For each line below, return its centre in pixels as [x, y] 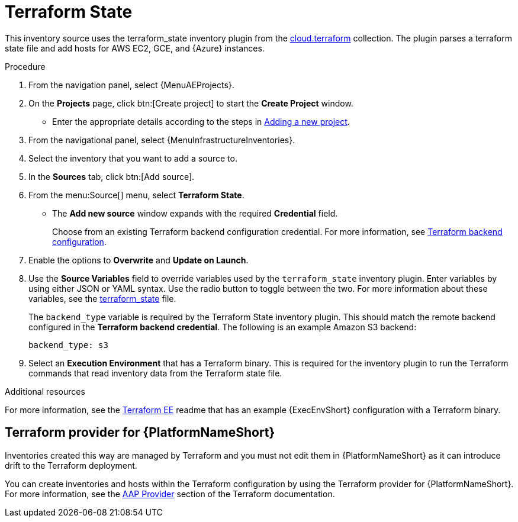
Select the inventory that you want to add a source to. [133, 158]
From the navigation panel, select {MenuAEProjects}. [131, 85]
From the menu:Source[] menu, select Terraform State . [136, 195]
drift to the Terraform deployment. [71, 465]
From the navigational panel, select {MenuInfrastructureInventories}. [162, 140]
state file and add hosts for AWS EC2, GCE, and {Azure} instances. [135, 48]
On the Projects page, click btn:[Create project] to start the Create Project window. [191, 103]
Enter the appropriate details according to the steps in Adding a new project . [201, 121]
